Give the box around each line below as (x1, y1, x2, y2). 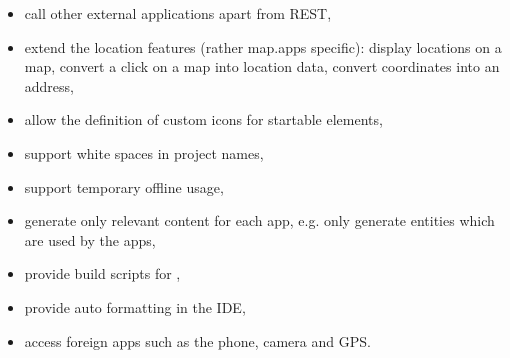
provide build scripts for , (24, 263, 181, 284)
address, (24, 75, 74, 96)
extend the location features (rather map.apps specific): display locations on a (24, 36, 502, 57)
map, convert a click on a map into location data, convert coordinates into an (24, 56, 500, 77)
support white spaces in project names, (24, 142, 264, 163)
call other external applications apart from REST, (24, 3, 332, 23)
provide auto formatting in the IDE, (24, 296, 246, 317)
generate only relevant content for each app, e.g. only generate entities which (24, 210, 495, 231)
